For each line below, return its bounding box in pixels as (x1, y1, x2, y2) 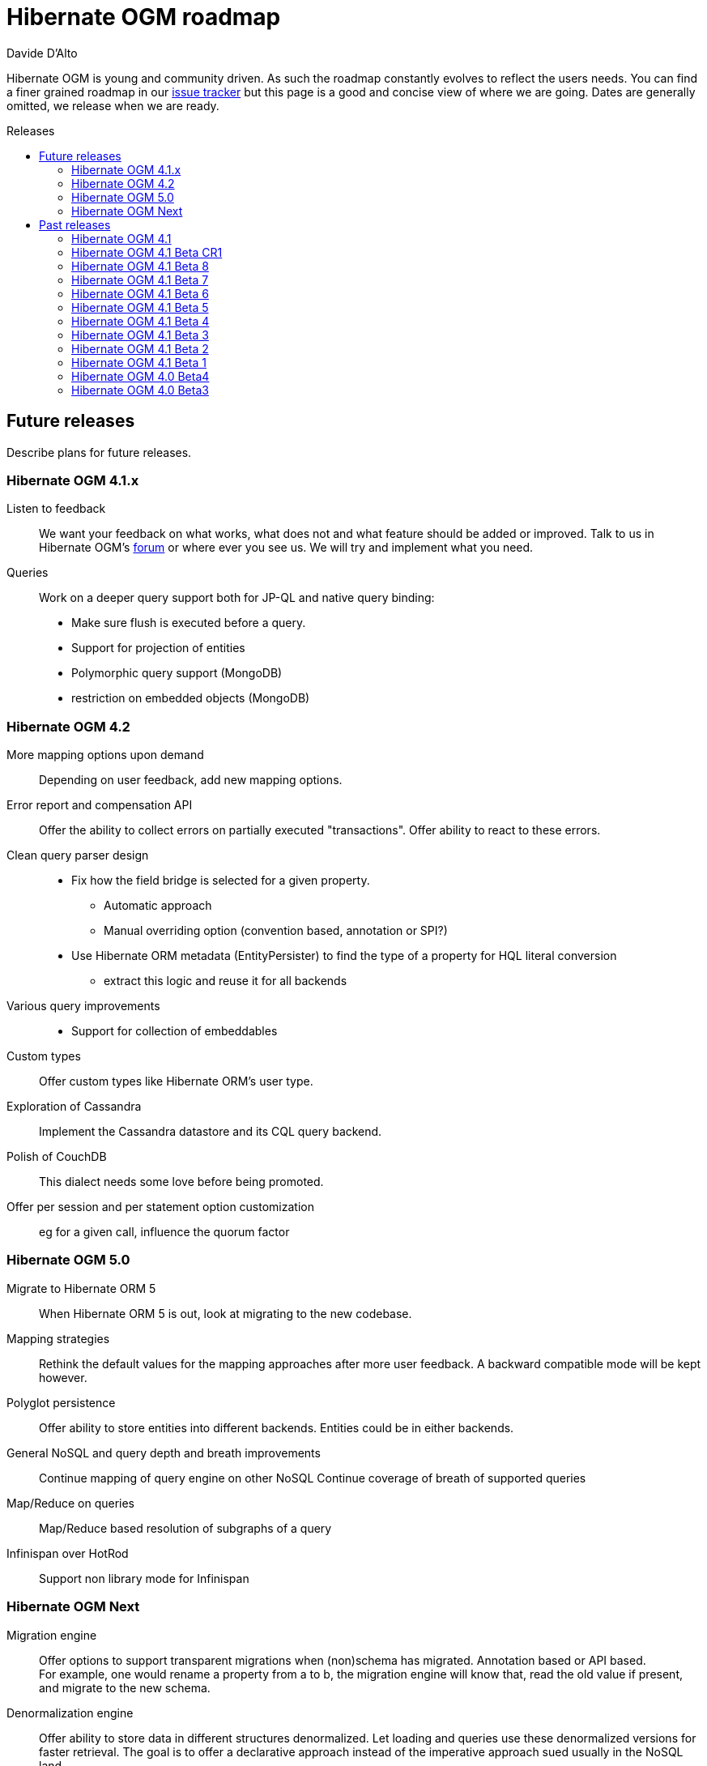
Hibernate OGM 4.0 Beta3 (71, 382, 209, 397)
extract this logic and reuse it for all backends (104, 974, 347, 988)
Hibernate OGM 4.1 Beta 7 (71, 272, 209, 287)
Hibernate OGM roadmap (6, 3, 281, 31)
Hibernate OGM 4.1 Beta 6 (71, 286, 209, 301)
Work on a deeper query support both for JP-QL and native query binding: (39, 591, 435, 605)
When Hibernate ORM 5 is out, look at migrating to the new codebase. (39, 1306, 412, 1320)
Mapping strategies (6, 1331, 110, 1346)
